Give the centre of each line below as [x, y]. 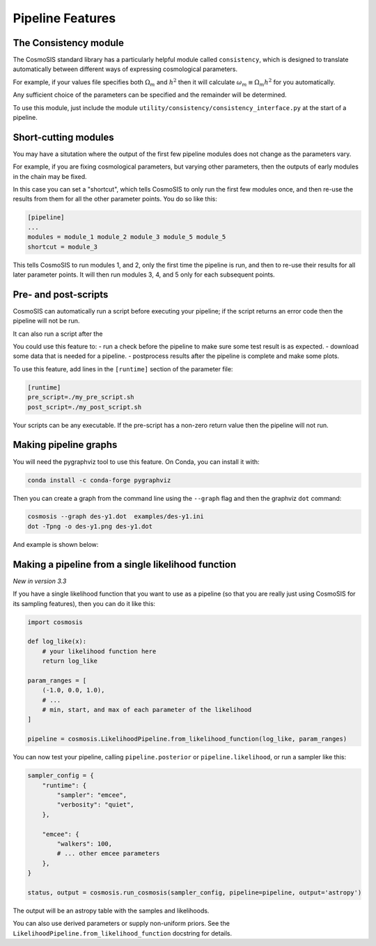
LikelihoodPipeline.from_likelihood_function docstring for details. [123, 933]
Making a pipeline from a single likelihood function [125, 564]
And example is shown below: [56, 544]
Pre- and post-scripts [61, 294]
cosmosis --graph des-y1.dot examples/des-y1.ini [116, 517]
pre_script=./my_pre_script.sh [81, 397]
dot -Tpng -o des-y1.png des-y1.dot [90, 526]
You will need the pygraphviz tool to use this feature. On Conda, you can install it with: [136, 462]
